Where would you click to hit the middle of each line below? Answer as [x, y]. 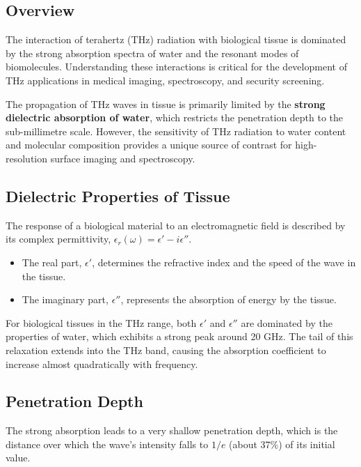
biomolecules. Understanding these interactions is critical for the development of [176, 67]
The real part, [52, 262]
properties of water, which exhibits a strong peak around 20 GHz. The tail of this [179, 336]
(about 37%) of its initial [282, 444]
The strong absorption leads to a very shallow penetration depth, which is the [172, 430]
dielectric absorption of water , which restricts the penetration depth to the [175, 117]
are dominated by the [287, 322]
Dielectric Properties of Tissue [118, 196]
